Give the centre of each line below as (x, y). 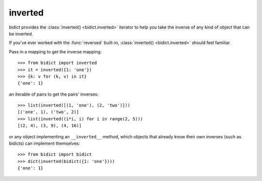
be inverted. (21, 33)
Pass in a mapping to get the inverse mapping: (55, 51)
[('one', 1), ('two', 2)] (49, 112)
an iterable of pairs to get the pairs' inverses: (54, 94)
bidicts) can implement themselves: (44, 144)
